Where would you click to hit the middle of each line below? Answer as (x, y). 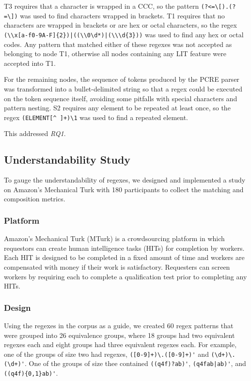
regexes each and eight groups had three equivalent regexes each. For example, (120, 344)
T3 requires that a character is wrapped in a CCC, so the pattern (102, 6)
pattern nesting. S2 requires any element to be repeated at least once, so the (117, 108)
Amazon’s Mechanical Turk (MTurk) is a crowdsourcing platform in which (114, 238)
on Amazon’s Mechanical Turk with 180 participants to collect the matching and (124, 189)
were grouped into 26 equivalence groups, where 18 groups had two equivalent (119, 335)
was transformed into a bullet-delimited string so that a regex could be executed (123, 88)
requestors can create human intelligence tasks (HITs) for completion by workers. (124, 248)
